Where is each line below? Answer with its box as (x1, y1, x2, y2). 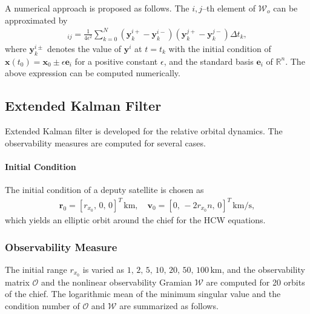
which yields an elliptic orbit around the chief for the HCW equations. (5, 214, 266, 226)
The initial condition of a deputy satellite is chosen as (5, 183, 204, 195)
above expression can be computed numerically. (5, 67, 180, 79)
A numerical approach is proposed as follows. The (5, 2, 190, 14)
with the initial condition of (168, 42, 271, 54)
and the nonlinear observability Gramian (41, 275, 192, 288)
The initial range (5, 263, 67, 275)
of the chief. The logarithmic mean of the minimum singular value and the (5, 287, 281, 300)
